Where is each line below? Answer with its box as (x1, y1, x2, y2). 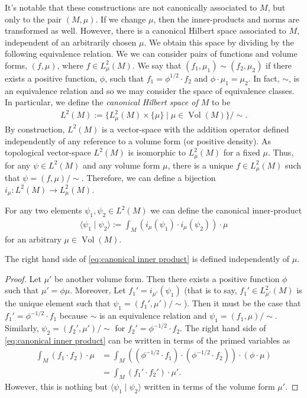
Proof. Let (5, 272, 41, 284)
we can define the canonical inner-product (150, 204, 302, 216)
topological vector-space (5, 146, 91, 158)
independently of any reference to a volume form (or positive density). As (5, 134, 271, 147)
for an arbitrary (5, 232, 62, 245)
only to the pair (5, 12, 62, 25)
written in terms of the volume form (144, 380, 275, 393)
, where (57, 59, 83, 71)
